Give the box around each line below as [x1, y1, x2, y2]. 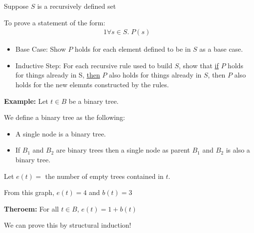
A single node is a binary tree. [15, 128, 106, 138]
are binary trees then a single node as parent [56, 145, 190, 155]
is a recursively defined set [37, 1, 116, 11]
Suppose [4, 1, 29, 11]
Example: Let [4, 96, 48, 106]
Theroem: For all [4, 203, 59, 214]
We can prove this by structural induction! [4, 220, 131, 230]
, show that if [179, 60, 219, 70]
